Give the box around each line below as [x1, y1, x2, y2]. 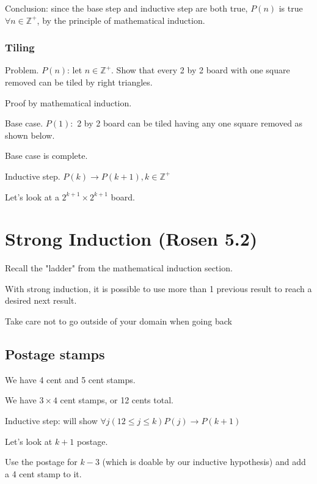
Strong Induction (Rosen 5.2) [5, 226, 258, 251]
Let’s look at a [5, 190, 59, 203]
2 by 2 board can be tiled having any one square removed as [77, 117, 303, 130]
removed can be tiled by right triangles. [5, 76, 153, 88]
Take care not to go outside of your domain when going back [5, 315, 232, 328]
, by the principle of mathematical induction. [37, 13, 205, 26]
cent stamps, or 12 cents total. [60, 394, 173, 406]
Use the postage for [5, 455, 78, 468]
